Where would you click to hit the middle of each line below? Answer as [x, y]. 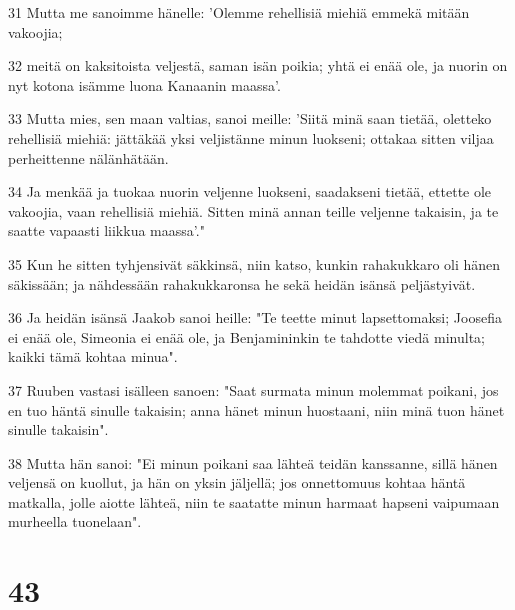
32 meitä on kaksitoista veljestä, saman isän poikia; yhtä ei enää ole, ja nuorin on [258, 65]
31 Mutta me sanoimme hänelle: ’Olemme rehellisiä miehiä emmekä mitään [239, 12]
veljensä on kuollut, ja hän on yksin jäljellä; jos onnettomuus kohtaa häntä [237, 482]
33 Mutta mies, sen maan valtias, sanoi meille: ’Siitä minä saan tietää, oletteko [250, 118]
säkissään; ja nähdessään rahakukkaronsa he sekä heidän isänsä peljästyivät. [242, 283]
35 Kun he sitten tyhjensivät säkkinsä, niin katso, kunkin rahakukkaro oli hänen [254, 263]
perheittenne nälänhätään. [88, 157]
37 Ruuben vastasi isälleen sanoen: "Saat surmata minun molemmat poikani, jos [253, 389]
